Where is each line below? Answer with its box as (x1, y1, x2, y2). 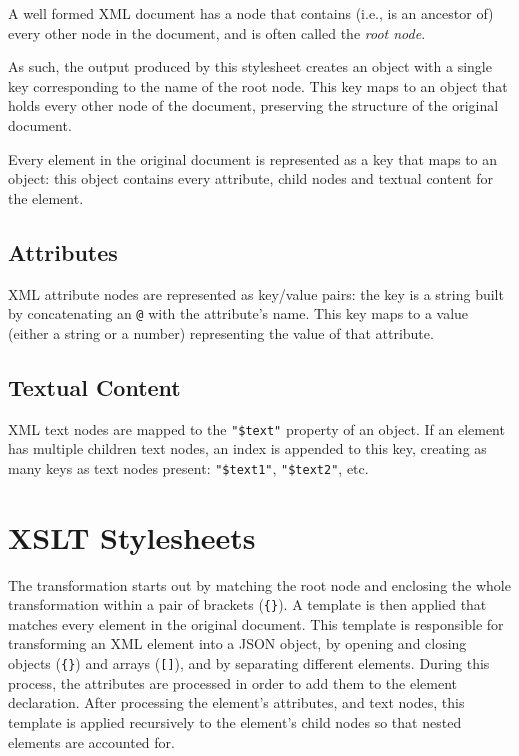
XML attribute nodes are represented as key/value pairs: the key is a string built (8, 283, 504, 304)
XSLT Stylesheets (8, 516, 256, 557)
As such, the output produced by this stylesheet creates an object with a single (8, 56, 492, 77)
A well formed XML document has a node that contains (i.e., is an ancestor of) (8, 3, 494, 23)
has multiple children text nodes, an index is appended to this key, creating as (8, 438, 487, 459)
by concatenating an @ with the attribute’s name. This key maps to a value (8, 303, 469, 324)
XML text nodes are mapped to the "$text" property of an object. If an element (8, 418, 505, 439)
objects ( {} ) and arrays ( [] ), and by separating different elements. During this (8, 653, 490, 674)
